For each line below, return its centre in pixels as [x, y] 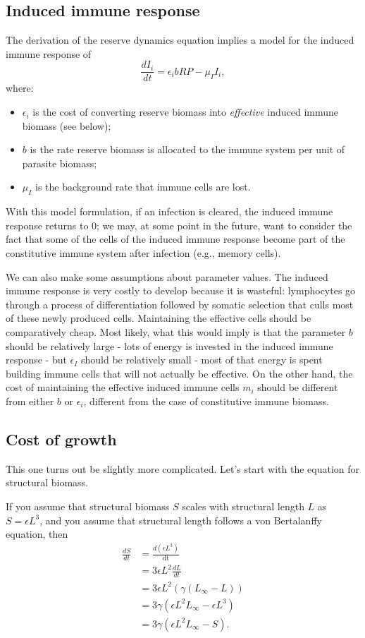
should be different [298, 387]
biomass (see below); [67, 125]
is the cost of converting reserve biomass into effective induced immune [186, 112]
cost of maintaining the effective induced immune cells [123, 387]
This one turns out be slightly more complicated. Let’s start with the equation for [183, 468]
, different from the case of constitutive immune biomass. [206, 401]
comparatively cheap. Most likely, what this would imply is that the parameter [176, 331]
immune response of [49, 53]
